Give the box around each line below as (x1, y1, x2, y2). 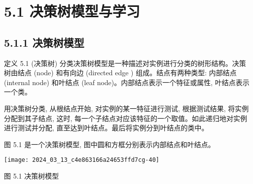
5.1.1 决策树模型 (4, 34, 84, 50)
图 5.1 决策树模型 (4, 170, 59, 181)
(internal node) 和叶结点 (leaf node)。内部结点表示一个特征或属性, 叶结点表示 (4, 77, 250, 87)
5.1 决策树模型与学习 (4, 1, 140, 21)
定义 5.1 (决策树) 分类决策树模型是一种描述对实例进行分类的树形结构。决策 (4, 58, 246, 68)
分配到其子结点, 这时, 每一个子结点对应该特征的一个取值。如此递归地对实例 (4, 113, 248, 123)
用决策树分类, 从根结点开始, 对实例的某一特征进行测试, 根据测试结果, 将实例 (4, 103, 249, 113)
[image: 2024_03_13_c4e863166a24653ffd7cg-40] (4, 156, 159, 164)
